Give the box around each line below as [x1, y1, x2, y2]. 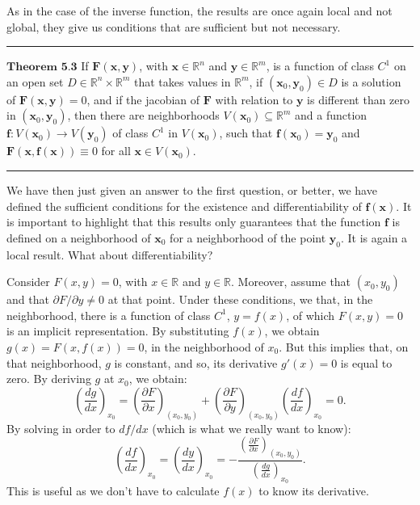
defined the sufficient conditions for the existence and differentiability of [6, 197, 362, 214]
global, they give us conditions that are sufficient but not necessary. [6, 18, 341, 35]
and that [6, 291, 49, 308]
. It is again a [340, 229, 408, 246]
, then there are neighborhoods [67, 107, 220, 124]
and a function [295, 107, 367, 124]
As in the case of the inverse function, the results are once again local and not [6, 2, 393, 19]
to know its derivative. [258, 482, 369, 499]
